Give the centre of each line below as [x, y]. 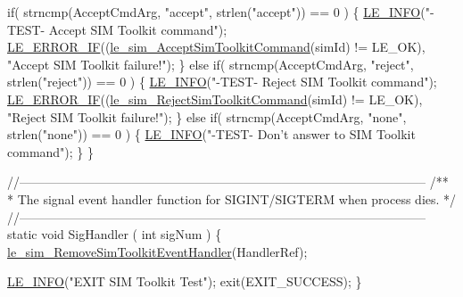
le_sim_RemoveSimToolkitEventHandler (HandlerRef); [157, 251]
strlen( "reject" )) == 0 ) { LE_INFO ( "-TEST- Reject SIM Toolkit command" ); [222, 82]
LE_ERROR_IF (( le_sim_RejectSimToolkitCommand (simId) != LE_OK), [215, 99]
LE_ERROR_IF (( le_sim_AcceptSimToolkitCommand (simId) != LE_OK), [216, 47]
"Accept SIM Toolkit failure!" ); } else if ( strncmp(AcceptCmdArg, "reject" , [211, 64]
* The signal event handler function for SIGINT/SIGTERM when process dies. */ [232, 198]
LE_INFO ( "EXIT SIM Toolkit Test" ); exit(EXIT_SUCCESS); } [185, 281]
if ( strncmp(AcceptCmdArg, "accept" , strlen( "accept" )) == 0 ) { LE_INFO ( [216, 12]
